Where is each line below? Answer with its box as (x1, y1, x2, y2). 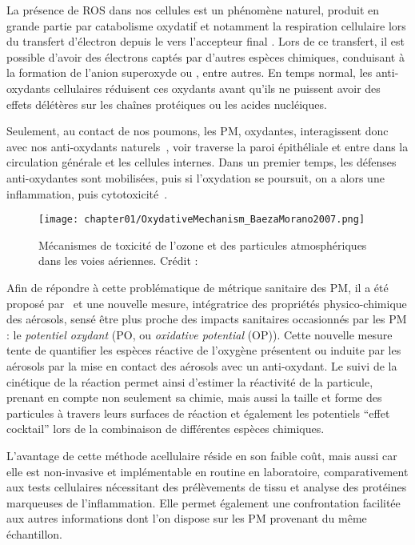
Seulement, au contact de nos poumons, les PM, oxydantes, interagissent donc (6, 122, 389, 139)
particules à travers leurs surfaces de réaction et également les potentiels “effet (6, 404, 390, 421)
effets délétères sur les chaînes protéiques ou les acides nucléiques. (6, 95, 327, 112)
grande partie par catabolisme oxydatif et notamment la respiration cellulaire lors (6, 17, 406, 34)
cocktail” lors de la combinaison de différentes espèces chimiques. (6, 420, 325, 437)
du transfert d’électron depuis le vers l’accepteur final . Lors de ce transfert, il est (6, 33, 405, 50)
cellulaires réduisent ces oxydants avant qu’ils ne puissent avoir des (54, 79, 381, 96)
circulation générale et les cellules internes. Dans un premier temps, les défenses (6, 154, 397, 170)
